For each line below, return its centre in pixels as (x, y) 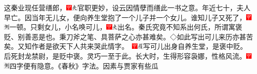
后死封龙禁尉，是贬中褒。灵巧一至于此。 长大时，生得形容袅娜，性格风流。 (125, 55)
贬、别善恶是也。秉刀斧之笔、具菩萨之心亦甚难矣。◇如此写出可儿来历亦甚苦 (128, 36)
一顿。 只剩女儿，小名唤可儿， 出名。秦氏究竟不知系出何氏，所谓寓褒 (126, 27)
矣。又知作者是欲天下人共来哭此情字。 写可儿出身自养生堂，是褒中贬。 (126, 46)
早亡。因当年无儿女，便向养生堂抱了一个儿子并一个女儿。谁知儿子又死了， (125, 17)
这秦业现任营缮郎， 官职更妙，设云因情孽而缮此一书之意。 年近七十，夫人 (127, 7)
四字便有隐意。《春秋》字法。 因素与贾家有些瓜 (84, 65)
